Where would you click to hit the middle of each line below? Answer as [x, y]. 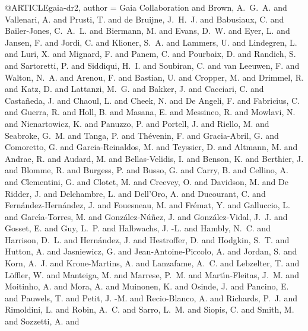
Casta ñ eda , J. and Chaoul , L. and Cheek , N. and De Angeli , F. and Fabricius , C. [153, 100]
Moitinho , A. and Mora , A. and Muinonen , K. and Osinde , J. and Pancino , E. [147, 286]
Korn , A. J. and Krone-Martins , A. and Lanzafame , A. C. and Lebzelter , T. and [152, 263]
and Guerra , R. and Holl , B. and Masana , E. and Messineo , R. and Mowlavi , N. [150, 112]
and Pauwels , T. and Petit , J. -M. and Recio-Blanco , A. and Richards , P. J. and [151, 297]
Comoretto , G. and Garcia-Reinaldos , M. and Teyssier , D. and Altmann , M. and [151, 147]
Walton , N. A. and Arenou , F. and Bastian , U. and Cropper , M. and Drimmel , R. [154, 77]
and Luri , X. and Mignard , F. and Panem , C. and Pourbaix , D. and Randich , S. [150, 54]
